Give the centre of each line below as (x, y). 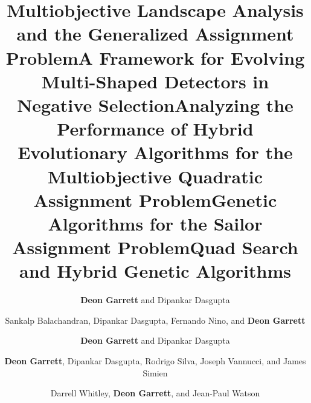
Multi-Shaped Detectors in (155, 81)
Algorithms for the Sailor (155, 223)
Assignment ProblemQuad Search (155, 247)
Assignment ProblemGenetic (155, 199)
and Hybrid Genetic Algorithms (155, 271)
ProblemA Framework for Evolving (155, 57)
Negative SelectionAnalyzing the (155, 104)
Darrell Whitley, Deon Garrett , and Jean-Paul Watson (155, 393)
